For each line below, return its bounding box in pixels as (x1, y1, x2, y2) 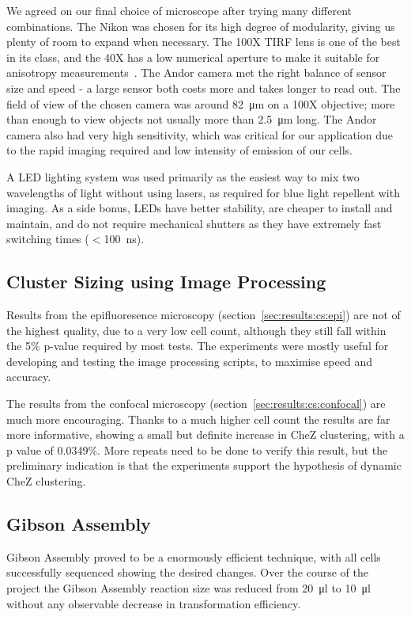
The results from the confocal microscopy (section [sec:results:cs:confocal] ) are (6, 395, 386, 412)
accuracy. (6, 368, 51, 385)
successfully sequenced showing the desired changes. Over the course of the (6, 564, 369, 581)
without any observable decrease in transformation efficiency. (6, 595, 301, 611)
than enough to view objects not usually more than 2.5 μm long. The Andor (6, 111, 377, 128)
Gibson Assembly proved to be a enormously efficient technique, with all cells (6, 548, 381, 565)
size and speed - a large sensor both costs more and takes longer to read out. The (6, 79, 401, 96)
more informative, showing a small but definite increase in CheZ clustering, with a (6, 426, 405, 443)
